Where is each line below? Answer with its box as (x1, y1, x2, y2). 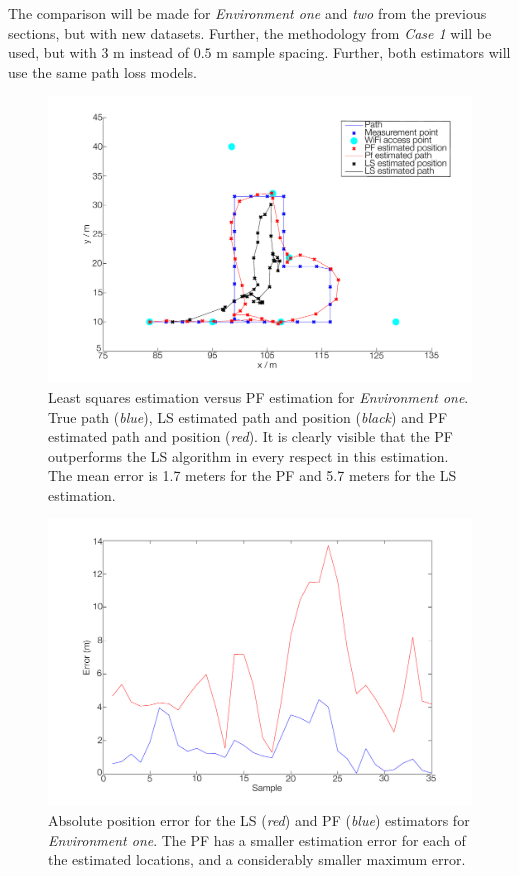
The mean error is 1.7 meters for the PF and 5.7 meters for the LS (48, 465, 457, 486)
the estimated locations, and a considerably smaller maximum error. (48, 849, 466, 870)
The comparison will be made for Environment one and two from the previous (8, 3, 487, 23)
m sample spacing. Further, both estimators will (216, 42, 511, 63)
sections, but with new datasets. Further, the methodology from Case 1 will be (8, 22, 492, 43)
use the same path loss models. (8, 61, 197, 82)
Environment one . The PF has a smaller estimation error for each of (48, 829, 466, 850)
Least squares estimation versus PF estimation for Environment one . (48, 386, 469, 407)
